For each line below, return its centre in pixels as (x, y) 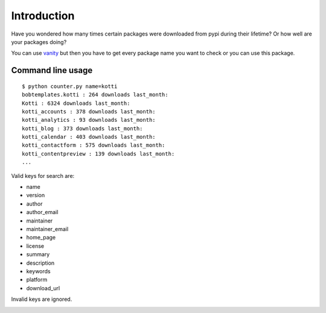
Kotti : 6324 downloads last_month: (76, 103)
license (35, 246)
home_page (41, 238)
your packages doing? (39, 42)
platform (37, 280)
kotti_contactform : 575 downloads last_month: (94, 145)
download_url (43, 288)
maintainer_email (47, 229)
